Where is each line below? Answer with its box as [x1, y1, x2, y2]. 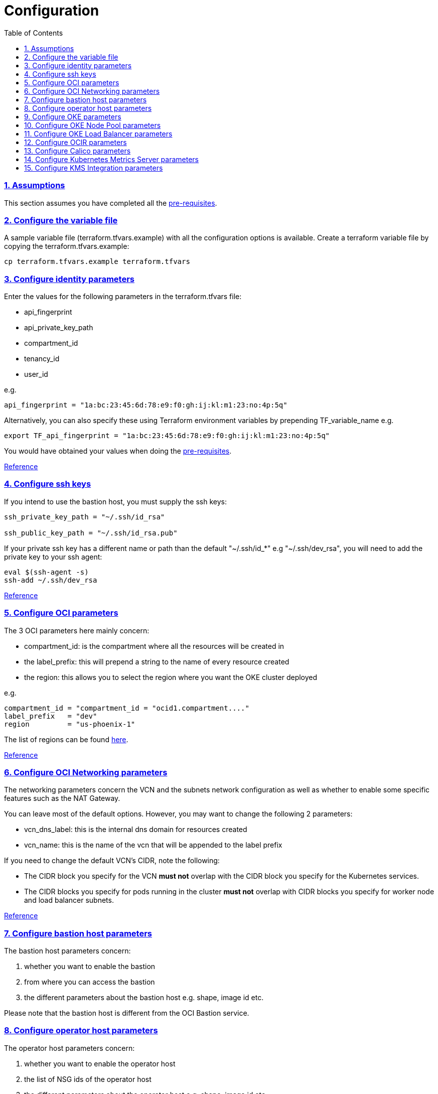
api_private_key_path [24, 323, 93, 332]
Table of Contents [4, 28, 63, 37]
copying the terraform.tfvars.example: [4, 242, 129, 251]
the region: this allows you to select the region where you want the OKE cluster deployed [24, 672, 318, 681]
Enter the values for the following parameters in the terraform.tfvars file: [4, 292, 242, 301]
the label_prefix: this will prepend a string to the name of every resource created [24, 657, 289, 666]
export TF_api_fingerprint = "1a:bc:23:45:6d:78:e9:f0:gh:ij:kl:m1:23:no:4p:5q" [4, 432, 330, 440]
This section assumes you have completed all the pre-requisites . [4, 198, 217, 207]
